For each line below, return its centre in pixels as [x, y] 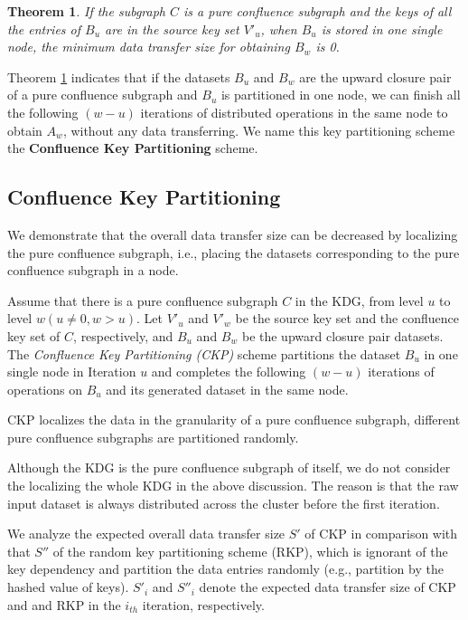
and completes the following [229, 372]
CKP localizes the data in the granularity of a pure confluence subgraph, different [234, 420]
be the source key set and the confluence [347, 318]
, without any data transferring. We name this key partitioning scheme [259, 130]
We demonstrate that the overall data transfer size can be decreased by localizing [233, 234]
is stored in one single [382, 29]
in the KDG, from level [359, 300]
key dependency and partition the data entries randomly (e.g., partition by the [225, 569]
